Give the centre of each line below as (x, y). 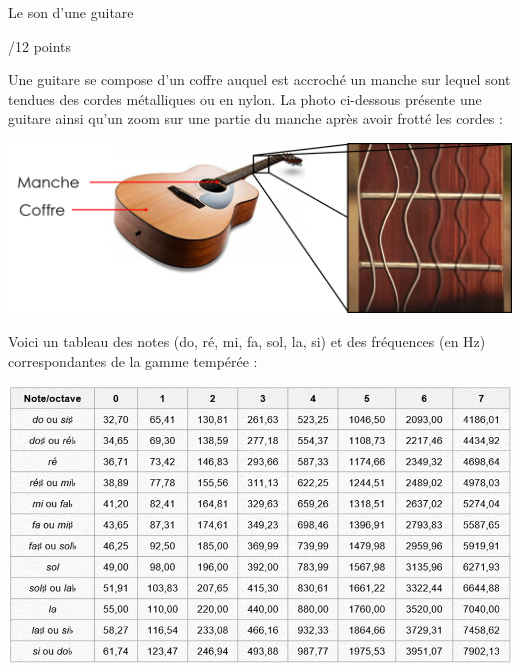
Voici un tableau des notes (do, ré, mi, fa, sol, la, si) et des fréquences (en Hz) (247, 341)
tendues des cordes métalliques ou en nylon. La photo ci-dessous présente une (245, 98)
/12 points (40, 45)
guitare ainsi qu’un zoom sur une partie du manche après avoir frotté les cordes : (255, 118)
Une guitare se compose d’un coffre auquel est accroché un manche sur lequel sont (259, 79)
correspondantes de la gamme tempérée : (133, 360)
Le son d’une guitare (71, 12)
